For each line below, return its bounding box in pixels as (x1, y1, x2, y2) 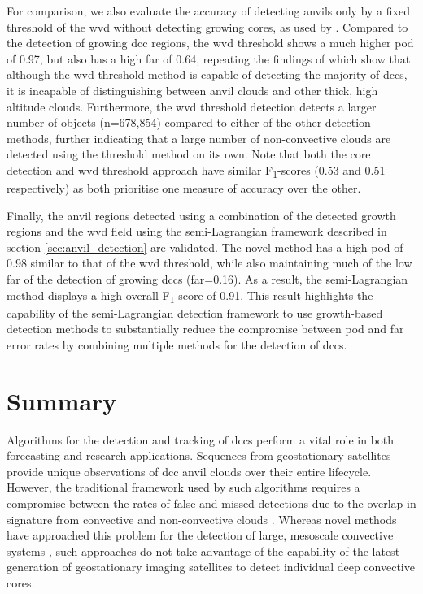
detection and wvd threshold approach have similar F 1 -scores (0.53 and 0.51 (7, 161, 386, 180)
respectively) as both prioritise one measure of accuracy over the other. (7, 180, 361, 197)
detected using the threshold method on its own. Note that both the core (7, 145, 371, 163)
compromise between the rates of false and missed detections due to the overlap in (7, 495, 416, 512)
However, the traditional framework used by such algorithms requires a (7, 479, 360, 496)
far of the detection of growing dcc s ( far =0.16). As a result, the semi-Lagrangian (7, 271, 408, 288)
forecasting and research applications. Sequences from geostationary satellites (7, 447, 391, 464)
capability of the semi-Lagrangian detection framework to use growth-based (7, 304, 383, 321)
